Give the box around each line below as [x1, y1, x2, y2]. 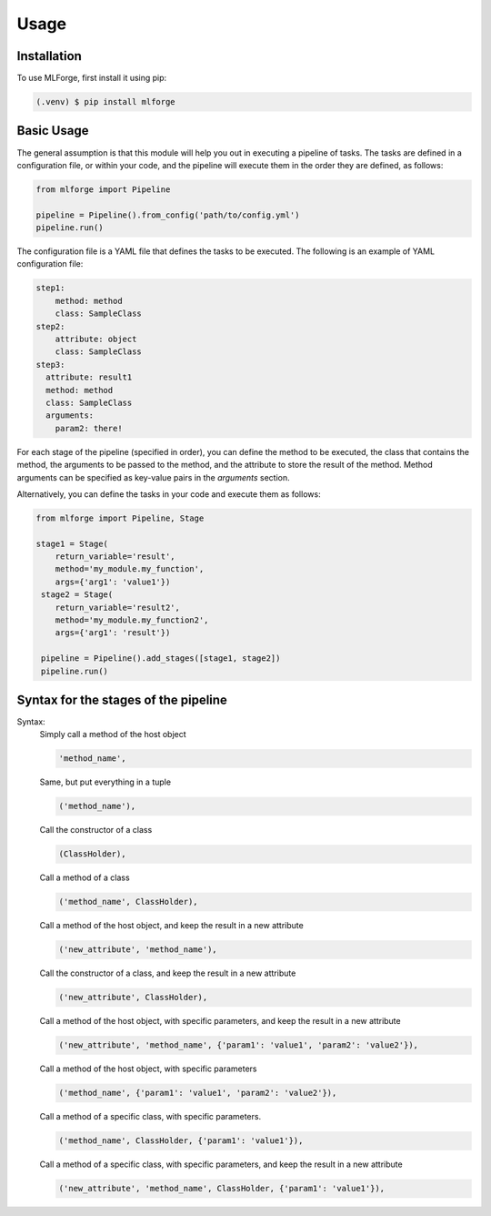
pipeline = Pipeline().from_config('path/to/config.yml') [35, 209, 300, 220]
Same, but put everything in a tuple [39, 776, 172, 787]
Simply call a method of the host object [39, 729, 186, 740]
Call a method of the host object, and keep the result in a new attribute [39, 920, 304, 931]
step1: [35, 283, 65, 293]
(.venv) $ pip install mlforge [35, 96, 176, 107]
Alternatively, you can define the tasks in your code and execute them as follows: [16, 488, 322, 500]
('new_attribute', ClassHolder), [58, 992, 208, 1003]
